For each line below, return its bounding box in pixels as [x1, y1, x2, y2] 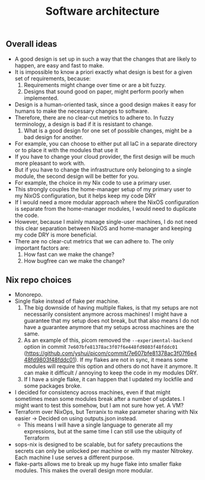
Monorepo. [14, 291, 43, 299]
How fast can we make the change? [23, 250, 115, 258]
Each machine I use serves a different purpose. [14, 454, 134, 461]
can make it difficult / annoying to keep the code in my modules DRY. [23, 369, 199, 376]
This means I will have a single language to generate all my [23, 421, 173, 429]
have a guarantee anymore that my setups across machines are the [23, 324, 195, 331]
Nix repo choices [6, 275, 72, 285]
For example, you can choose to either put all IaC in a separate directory [14, 140, 198, 147]
